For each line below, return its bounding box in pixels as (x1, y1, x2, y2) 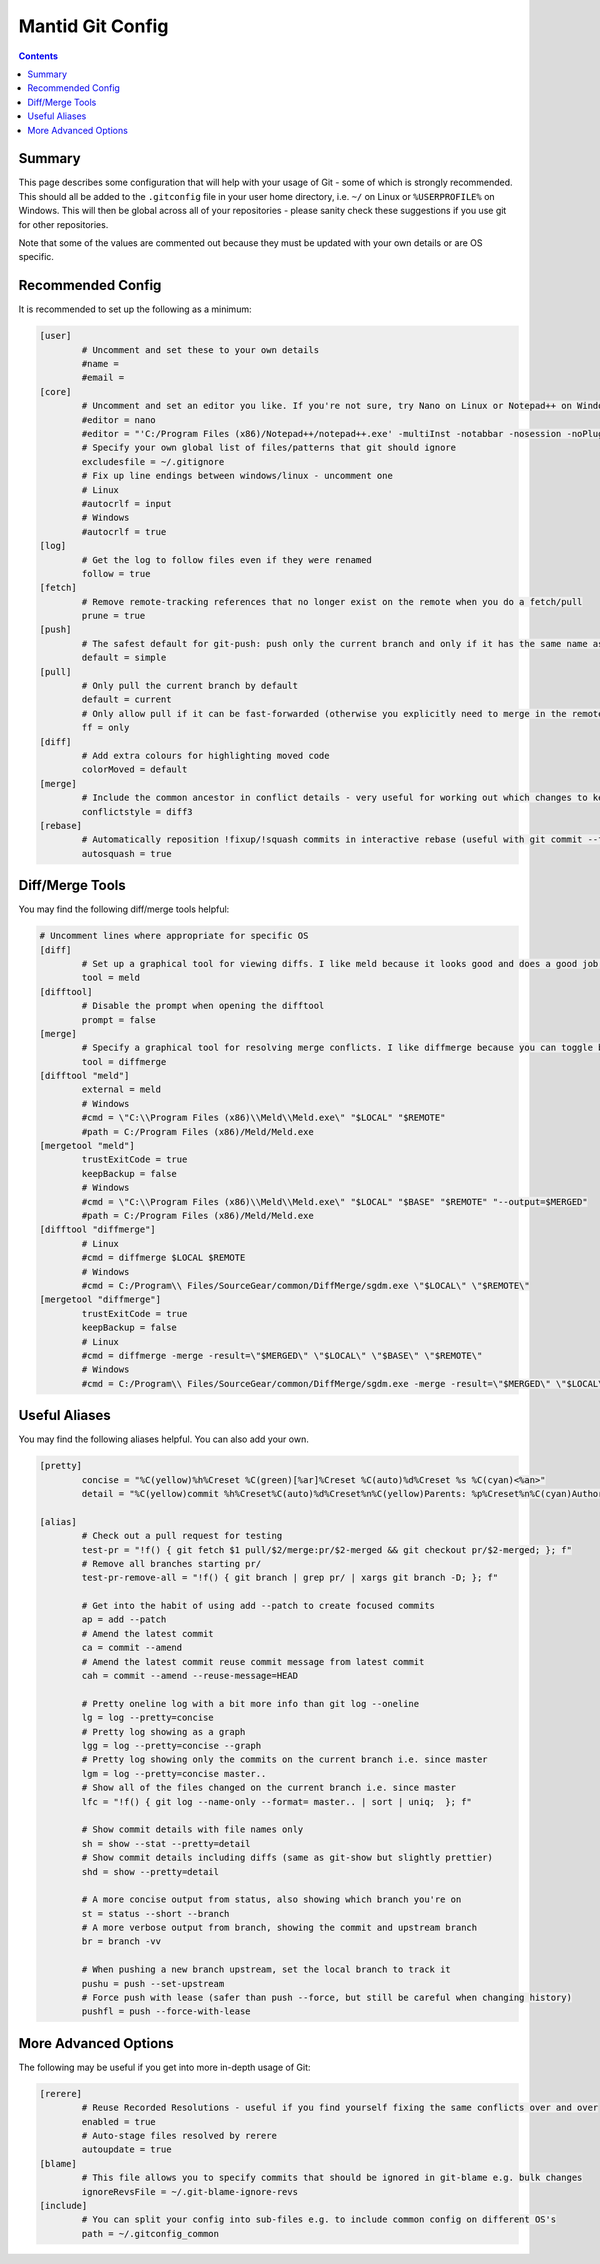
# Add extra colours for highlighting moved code (81, 750, 330, 761)
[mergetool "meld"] (39, 1140, 135, 1152)
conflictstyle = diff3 (81, 806, 194, 817)
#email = (81, 372, 125, 384)
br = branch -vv (81, 1936, 162, 1947)
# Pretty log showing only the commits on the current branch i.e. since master (81, 1754, 489, 1765)
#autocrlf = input (81, 498, 172, 509)
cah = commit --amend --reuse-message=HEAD (81, 1670, 299, 1682)
